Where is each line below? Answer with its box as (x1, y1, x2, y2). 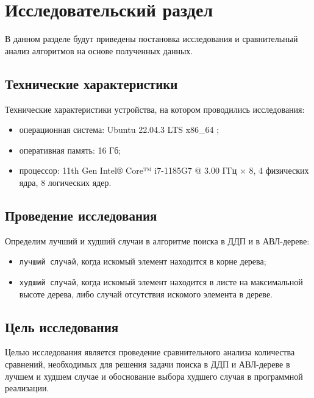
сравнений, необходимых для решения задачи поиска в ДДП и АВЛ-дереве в (5, 357, 290, 370)
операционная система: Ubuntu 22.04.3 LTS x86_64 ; (19, 123, 219, 136)
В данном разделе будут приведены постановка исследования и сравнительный (5, 32, 298, 45)
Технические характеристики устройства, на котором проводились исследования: (5, 102, 305, 115)
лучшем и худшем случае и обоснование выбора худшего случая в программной (5, 369, 303, 382)
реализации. (5, 382, 49, 394)
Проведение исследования (5, 205, 157, 224)
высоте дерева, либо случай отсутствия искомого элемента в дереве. (19, 287, 273, 300)
